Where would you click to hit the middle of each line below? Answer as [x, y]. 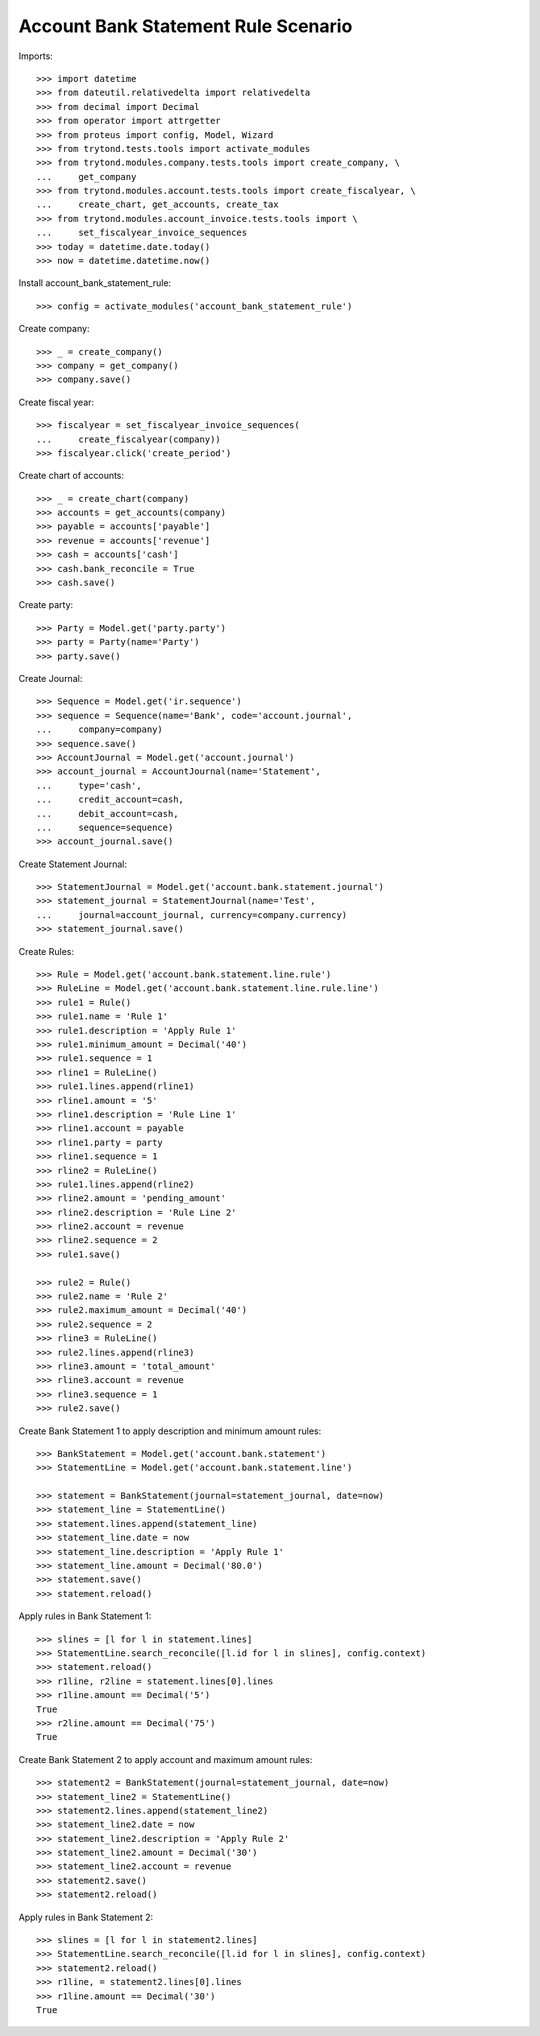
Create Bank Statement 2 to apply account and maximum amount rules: [165, 1759]
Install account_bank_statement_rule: [95, 283]
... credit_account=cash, [110, 799]
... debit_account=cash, [107, 813]
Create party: [46, 605]
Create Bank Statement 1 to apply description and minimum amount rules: [170, 1431]
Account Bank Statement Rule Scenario [185, 26]
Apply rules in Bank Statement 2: [86, 1917]
